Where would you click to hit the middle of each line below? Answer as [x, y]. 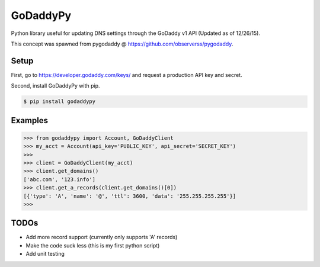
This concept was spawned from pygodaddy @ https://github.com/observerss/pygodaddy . [122, 44]
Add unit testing [45, 254]
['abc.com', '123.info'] [60, 179]
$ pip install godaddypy [60, 102]
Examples [30, 120]
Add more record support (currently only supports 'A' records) [102, 237]
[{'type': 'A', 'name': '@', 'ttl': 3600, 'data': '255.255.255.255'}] [130, 196]
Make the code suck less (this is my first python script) [93, 245]
